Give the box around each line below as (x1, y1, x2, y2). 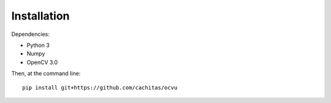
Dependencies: (11, 30, 50, 38)
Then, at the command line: (11, 70, 81, 77)
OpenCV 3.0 (26, 59, 58, 66)
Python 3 (26, 41, 50, 49)
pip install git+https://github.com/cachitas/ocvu (22, 84, 178, 91)
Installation (11, 9, 70, 23)
